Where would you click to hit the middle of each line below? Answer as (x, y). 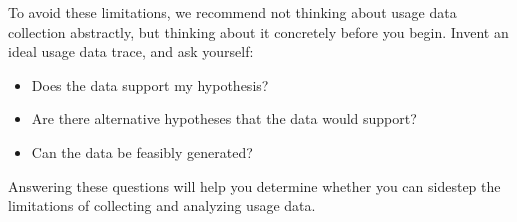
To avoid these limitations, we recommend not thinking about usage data (232, 12)
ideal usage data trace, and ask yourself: (131, 51)
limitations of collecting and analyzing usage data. (162, 205)
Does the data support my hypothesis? (150, 84)
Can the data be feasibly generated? (142, 151)
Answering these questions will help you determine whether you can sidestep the (254, 185)
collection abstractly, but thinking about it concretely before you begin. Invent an (258, 31)
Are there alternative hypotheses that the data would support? (224, 118)
